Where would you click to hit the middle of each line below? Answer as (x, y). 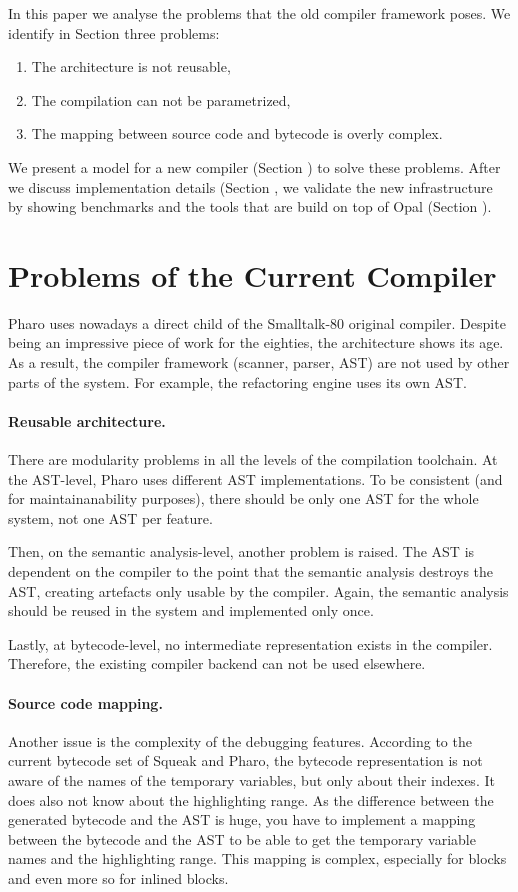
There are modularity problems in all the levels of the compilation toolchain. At (253, 459)
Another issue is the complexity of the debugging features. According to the (240, 740)
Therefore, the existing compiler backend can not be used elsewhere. (217, 663)
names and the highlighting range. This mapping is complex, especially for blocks (257, 858)
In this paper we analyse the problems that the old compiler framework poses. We (259, 13)
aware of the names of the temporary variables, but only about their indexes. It (251, 779)
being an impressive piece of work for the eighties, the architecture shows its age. (256, 342)
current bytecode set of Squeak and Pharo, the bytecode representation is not (245, 760)
